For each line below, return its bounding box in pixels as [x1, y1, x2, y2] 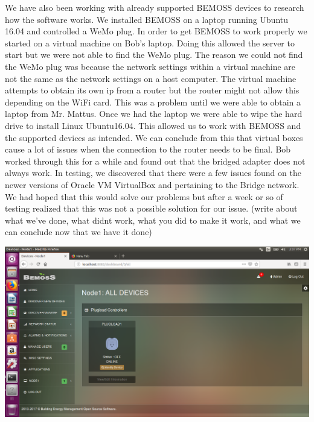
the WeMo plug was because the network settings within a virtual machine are [5, 60, 296, 72]
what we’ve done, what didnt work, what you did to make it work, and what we [5, 213, 301, 226]
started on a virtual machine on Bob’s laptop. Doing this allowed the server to [5, 36, 295, 49]
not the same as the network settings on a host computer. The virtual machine [5, 72, 296, 84]
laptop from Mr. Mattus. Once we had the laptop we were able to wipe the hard [5, 107, 303, 120]
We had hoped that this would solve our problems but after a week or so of [5, 190, 283, 203]
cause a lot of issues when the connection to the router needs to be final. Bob [5, 143, 291, 156]
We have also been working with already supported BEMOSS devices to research [5, 1, 304, 13]
